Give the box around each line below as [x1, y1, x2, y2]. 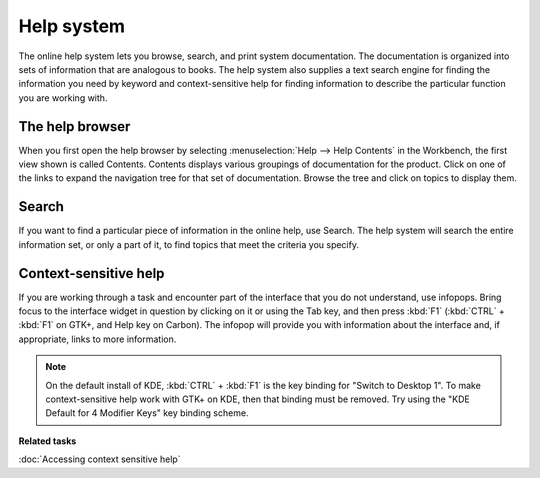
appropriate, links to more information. [18, 333, 177, 345]
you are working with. [18, 91, 108, 104]
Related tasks [18, 435, 77, 447]
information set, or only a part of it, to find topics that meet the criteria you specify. [18, 238, 360, 250]
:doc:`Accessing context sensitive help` [18, 453, 181, 465]
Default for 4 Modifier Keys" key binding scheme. [45, 407, 249, 419]
